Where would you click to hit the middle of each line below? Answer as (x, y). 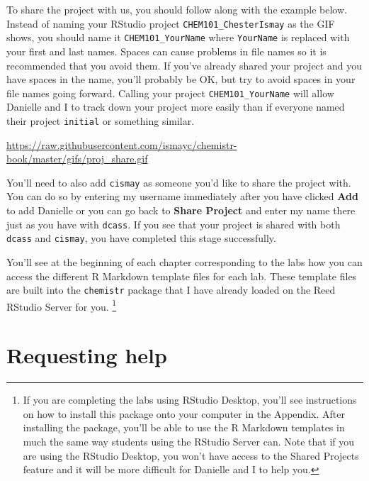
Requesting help (87, 355)
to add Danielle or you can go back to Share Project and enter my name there (181, 210)
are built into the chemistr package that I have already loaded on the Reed (171, 290)
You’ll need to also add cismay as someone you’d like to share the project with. (179, 182)
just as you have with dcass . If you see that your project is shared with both (174, 224)
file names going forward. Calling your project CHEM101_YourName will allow (170, 93)
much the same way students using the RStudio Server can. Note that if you (189, 441)
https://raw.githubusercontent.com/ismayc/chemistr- (122, 144)
